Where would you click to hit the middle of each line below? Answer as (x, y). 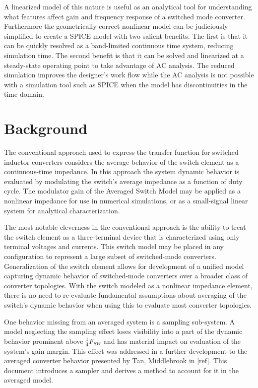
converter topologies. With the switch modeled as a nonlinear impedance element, (128, 285)
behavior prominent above (44, 341)
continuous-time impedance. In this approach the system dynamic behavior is (122, 171)
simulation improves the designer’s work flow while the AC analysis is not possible (129, 75)
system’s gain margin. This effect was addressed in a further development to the (126, 351)
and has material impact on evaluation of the (172, 341)
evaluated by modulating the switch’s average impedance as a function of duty (123, 181)
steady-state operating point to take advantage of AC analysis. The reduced (119, 65)
